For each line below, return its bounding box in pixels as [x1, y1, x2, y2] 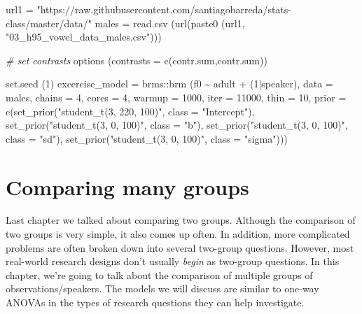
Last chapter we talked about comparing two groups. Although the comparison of [6, 213, 356, 227]
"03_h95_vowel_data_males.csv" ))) [6, 29, 162, 44]
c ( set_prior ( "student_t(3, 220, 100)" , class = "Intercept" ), [6, 104, 255, 118]
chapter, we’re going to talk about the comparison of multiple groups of [6, 267, 313, 282]
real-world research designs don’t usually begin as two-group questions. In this [6, 254, 340, 269]
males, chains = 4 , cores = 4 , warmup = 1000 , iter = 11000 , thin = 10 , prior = [6, 90, 347, 104]
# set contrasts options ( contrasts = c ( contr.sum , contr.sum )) [6, 52, 267, 67]
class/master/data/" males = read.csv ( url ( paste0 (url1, [6, 15, 245, 30]
